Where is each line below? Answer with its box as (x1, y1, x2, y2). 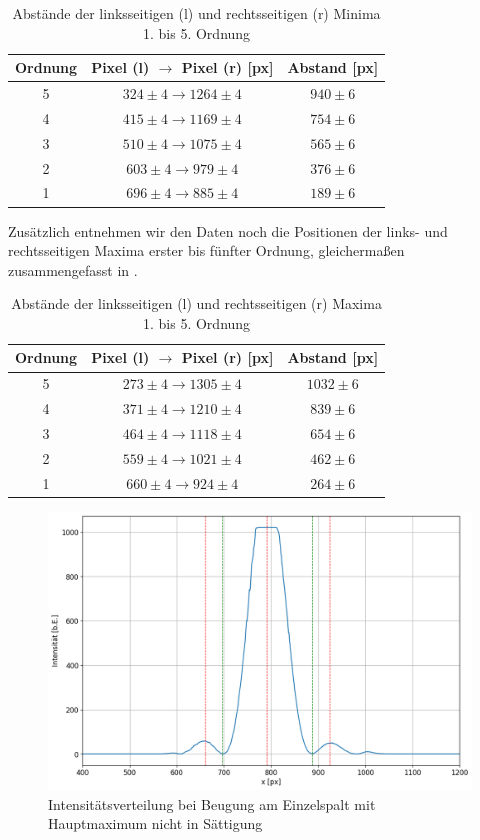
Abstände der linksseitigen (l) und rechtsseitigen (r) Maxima (11, 293, 382, 314)
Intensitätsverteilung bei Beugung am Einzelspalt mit (48, 793, 376, 814)
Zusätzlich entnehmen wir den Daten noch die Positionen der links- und (8, 220, 448, 241)
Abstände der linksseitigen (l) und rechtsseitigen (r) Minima (12, 3, 381, 23)
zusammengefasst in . (8, 259, 138, 280)
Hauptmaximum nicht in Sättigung (48, 813, 263, 834)
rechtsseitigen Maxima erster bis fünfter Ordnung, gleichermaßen (8, 240, 405, 261)
